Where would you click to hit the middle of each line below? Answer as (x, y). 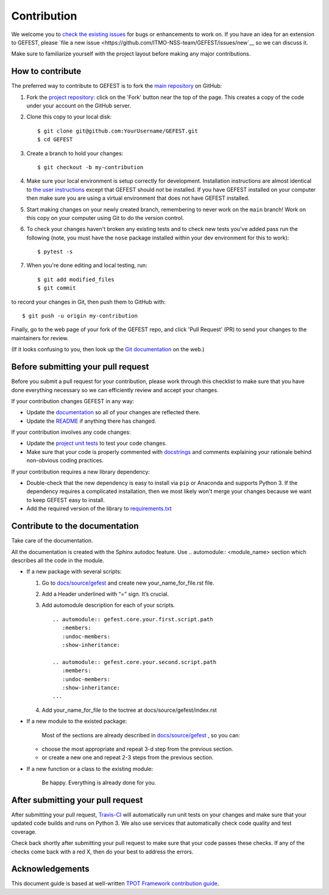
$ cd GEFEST (55, 140)
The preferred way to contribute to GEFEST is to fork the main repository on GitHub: (117, 86)
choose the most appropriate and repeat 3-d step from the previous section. (138, 749)
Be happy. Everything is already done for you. (99, 783)
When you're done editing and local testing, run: (87, 265)
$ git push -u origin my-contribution (80, 316)
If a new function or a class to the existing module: (90, 769)
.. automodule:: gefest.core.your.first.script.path (133, 619)
